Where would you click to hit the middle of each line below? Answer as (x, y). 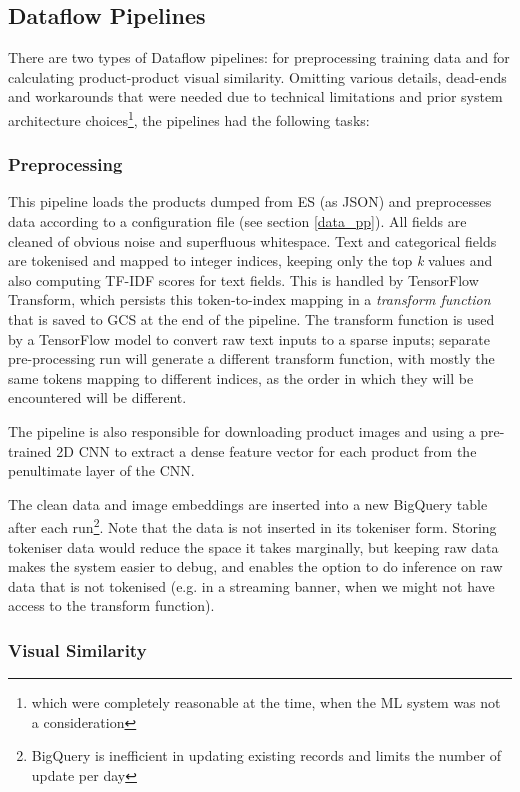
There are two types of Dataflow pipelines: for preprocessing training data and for (259, 57)
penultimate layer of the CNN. (101, 470)
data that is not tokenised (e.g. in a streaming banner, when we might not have (251, 585)
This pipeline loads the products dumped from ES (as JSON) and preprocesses (250, 201)
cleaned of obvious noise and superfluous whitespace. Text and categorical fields (252, 240)
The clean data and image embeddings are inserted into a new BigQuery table (248, 503)
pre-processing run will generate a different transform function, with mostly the (251, 358)
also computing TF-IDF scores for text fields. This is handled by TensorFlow (243, 279)
